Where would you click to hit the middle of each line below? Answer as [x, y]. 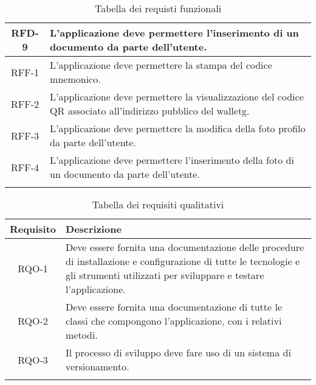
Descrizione [94, 229]
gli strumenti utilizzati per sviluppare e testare [165, 275]
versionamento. [98, 366]
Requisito [33, 229]
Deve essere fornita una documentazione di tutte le [174, 307]
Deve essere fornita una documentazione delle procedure [185, 247]
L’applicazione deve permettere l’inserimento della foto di [172, 160]
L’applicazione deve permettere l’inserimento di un [174, 33]
